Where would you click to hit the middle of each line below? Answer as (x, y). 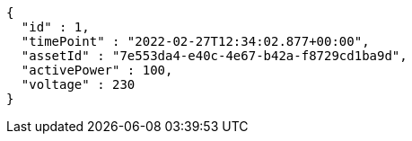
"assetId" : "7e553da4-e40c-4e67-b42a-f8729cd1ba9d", (214, 56)
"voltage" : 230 (78, 84)
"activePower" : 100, (97, 70)
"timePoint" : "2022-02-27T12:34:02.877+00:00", (195, 41)
